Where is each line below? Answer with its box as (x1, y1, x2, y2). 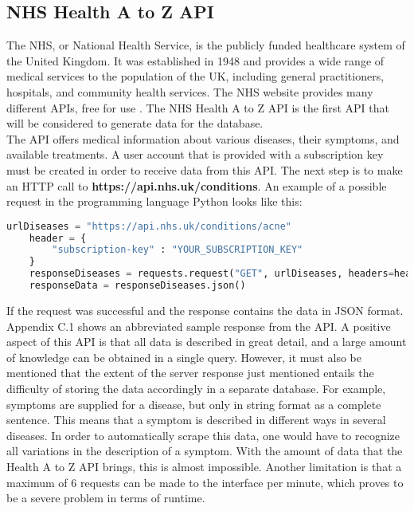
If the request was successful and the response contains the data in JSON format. (6, 301, 404, 318)
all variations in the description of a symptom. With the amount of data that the (6, 442, 403, 459)
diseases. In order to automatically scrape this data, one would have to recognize (6, 426, 400, 443)
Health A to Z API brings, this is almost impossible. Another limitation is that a (6, 458, 402, 474)
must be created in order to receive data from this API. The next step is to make (6, 161, 403, 178)
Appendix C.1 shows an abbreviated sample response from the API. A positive (6, 317, 391, 334)
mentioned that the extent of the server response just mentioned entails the (6, 364, 374, 381)
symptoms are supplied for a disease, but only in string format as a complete (6, 395, 381, 412)
